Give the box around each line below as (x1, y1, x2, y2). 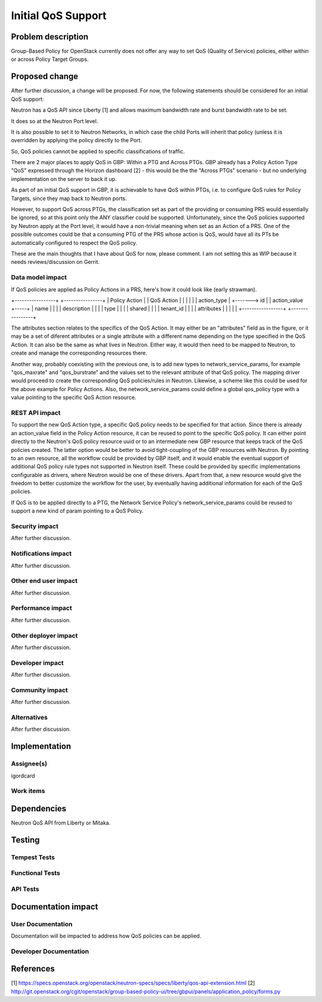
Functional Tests (11, 869, 61, 877)
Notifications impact (11, 549, 72, 558)
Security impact (11, 522, 59, 531)
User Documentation (11, 920, 73, 928)
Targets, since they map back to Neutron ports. (11, 195, 128, 202)
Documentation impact (11, 902, 98, 912)
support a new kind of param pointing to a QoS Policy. (11, 508, 144, 515)
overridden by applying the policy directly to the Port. (11, 137, 143, 144)
